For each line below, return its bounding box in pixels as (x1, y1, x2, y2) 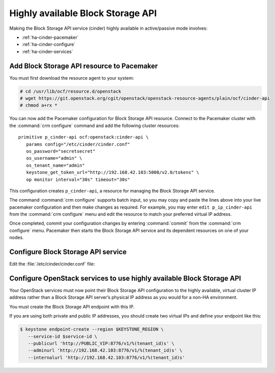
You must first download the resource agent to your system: (9, 75, 134, 81)
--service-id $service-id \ (28, 333, 98, 339)
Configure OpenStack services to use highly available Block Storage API (9, 274, 242, 282)
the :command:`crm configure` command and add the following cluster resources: (9, 122, 180, 129)
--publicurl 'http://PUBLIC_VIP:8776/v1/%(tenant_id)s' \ (28, 340, 175, 346)
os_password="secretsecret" (26, 148, 96, 154)
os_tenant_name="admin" (26, 162, 85, 168)
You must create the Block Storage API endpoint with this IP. (9, 303, 135, 309)
